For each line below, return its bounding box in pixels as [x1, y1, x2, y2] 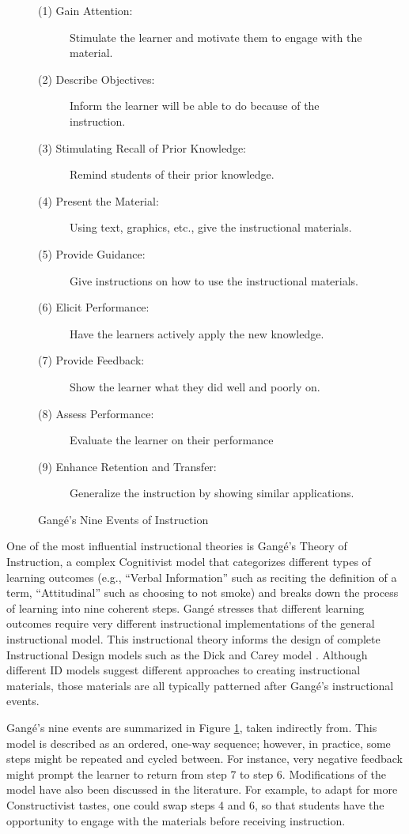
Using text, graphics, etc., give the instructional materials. [70, 219, 352, 236]
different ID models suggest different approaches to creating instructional [6, 662, 361, 678]
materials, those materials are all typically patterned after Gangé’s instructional [6, 677, 394, 693]
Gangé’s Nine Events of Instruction [38, 511, 209, 527]
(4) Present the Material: [38, 192, 159, 209]
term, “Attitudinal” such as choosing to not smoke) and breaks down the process [6, 584, 399, 601]
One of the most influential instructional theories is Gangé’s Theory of [6, 538, 347, 554]
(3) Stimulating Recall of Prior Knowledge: [38, 139, 246, 156]
